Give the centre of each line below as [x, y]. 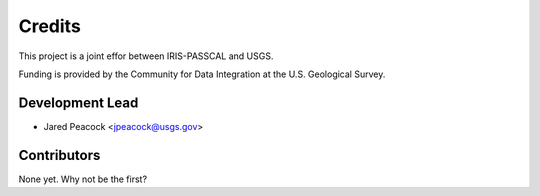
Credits [50, 26]
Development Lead [78, 102]
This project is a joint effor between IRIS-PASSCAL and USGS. [146, 56]
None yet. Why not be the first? [83, 179]
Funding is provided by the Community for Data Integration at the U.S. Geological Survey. [202, 74]
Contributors [59, 155]
